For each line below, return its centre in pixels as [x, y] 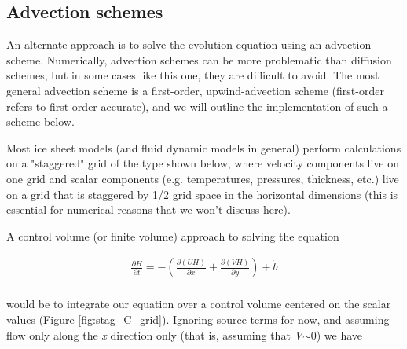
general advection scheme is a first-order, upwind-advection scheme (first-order [195, 90]
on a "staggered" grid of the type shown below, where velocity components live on [203, 163]
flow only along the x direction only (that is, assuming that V [154, 334]
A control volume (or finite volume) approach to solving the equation [173, 235]
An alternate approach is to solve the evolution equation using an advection [189, 44]
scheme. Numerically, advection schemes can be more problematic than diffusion [199, 59]
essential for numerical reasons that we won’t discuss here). [148, 209]
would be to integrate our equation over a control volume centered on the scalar [199, 304]
